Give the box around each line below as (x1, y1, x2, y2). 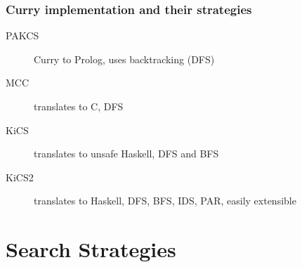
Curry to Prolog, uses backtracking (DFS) (34, 51, 215, 66)
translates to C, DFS (34, 99, 124, 113)
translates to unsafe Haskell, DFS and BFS (34, 146, 219, 161)
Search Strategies (6, 235, 176, 263)
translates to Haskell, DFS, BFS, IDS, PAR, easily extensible (34, 193, 296, 208)
